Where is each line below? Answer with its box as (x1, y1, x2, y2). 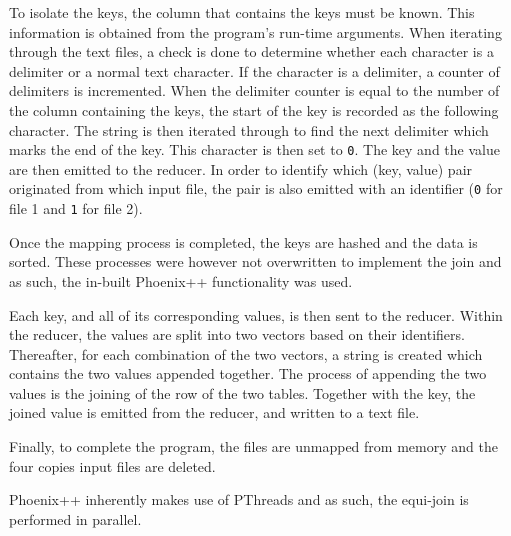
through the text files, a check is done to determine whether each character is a (9, 41, 494, 62)
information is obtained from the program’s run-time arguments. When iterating (9, 21, 502, 42)
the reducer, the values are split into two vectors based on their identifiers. (9, 324, 465, 345)
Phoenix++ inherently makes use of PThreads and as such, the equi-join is (9, 489, 469, 510)
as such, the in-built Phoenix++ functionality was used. (9, 270, 353, 291)
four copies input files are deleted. (9, 455, 216, 476)
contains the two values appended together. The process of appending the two (9, 363, 487, 384)
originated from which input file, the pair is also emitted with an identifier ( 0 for (9, 178, 503, 199)
